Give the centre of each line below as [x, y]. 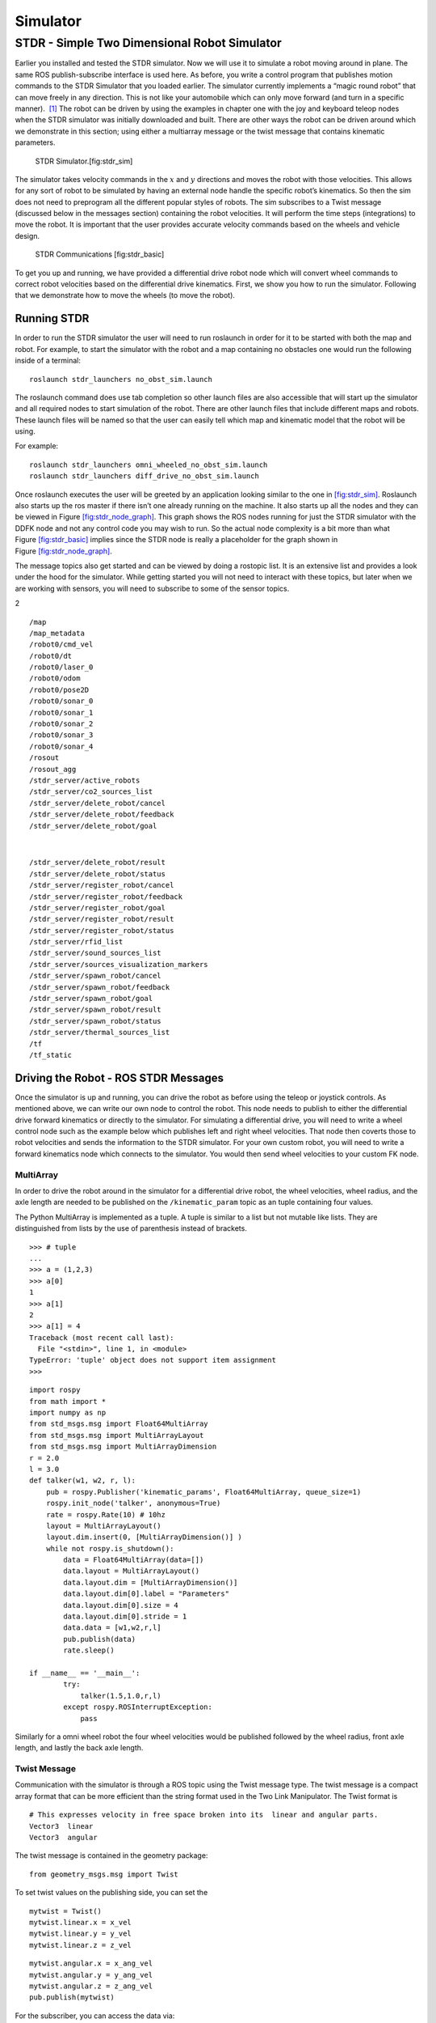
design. [27, 235]
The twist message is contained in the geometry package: [111, 1855]
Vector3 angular [63, 1838]
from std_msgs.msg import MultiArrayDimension [123, 1447]
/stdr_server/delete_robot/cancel [97, 803]
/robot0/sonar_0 [61, 701]
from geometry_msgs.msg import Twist [104, 1874]
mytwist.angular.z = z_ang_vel [91, 1986]
